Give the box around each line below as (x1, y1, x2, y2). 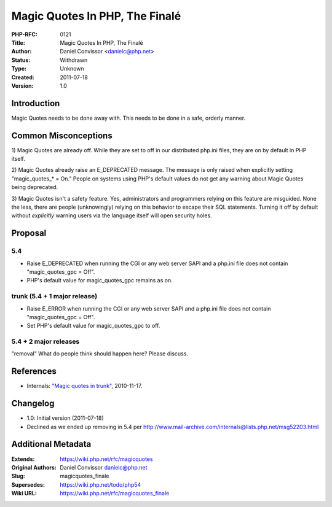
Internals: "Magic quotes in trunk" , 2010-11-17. (26, 382, 143, 390)
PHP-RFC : (11, 31, 38, 38)
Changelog (11, 398, 55, 409)
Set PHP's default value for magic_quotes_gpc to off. (26, 322, 160, 330)
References (11, 366, 57, 377)
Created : (11, 74, 35, 81)
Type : (11, 65, 27, 72)
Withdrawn (60, 56, 88, 64)
